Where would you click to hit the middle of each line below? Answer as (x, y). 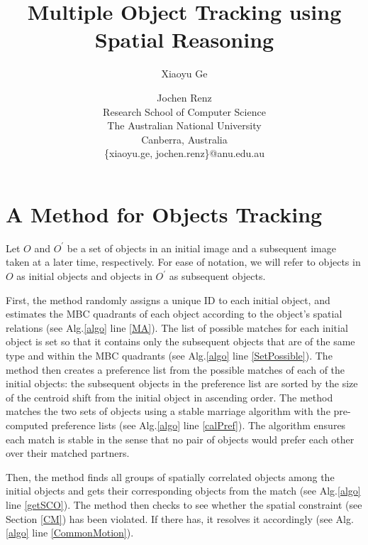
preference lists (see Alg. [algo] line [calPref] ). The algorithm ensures (199, 425)
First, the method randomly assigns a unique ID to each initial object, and (168, 300)
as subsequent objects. (217, 276)
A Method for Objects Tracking (164, 214)
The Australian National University (184, 125)
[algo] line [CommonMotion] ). (70, 533)
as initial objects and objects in (84, 276)
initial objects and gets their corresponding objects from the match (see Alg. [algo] (183, 491)
